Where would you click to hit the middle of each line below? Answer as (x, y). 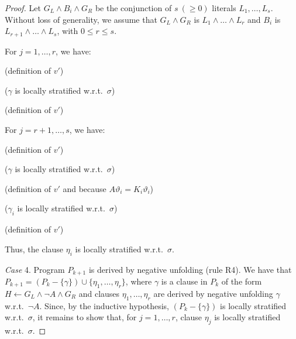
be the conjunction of (133, 8)
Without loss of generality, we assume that (81, 19)
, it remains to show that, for (85, 317)
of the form (242, 281)
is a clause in (184, 281)
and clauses (99, 293)
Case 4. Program (35, 269)
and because (85, 188)
